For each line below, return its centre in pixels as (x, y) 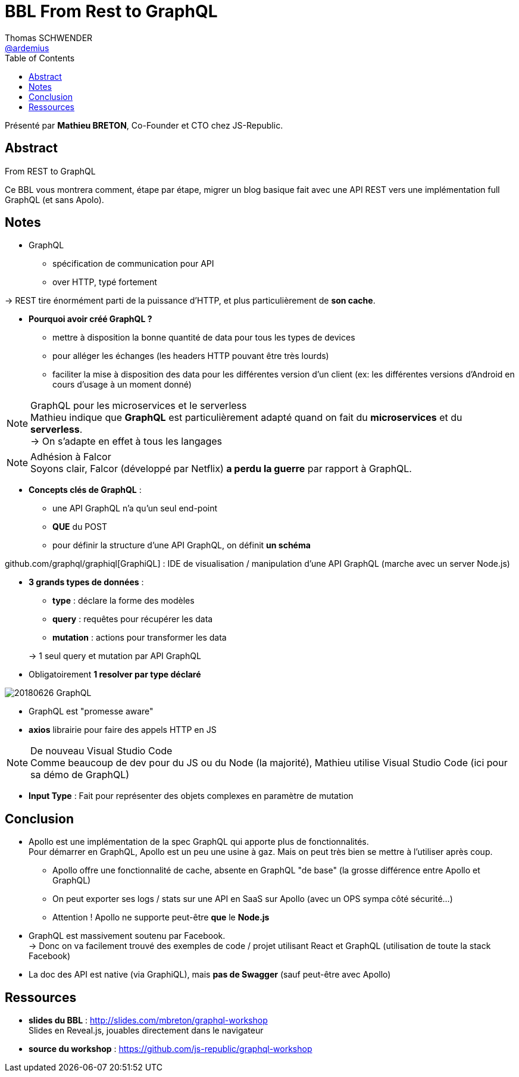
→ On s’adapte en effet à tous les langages (126, 441)
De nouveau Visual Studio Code (101, 751)
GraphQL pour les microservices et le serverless (139, 406)
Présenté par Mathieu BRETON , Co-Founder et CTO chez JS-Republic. (144, 125)
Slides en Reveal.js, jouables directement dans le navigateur (146, 1031)
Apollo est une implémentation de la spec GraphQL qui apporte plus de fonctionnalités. (199, 842)
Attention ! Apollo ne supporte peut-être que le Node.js (161, 917)
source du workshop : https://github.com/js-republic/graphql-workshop (171, 1049)
